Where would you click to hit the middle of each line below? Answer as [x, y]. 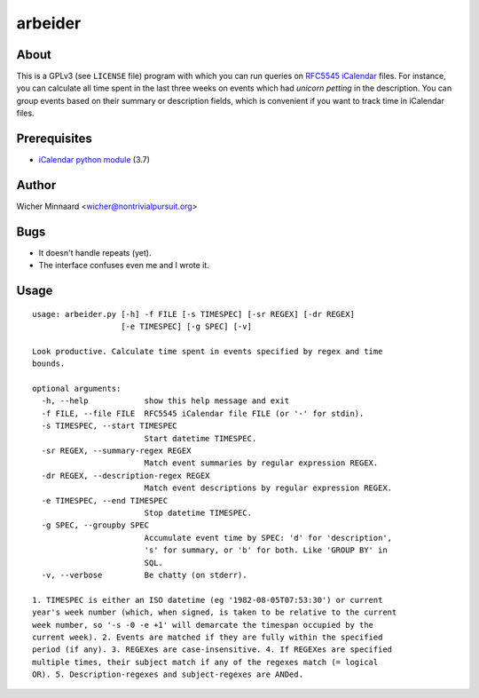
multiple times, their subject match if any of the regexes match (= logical [205, 662]
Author [36, 185]
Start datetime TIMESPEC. [200, 438]
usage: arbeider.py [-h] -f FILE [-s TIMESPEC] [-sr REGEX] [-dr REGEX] [193, 314]
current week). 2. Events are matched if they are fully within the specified [208, 637]
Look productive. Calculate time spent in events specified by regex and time [208, 351]
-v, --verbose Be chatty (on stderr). [144, 575]
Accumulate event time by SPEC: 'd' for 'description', [268, 538]
